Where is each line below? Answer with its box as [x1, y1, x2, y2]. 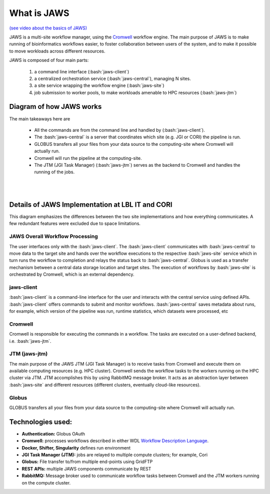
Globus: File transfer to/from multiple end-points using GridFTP [21, 459, 153, 465]
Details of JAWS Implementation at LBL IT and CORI [9, 200, 172, 209]
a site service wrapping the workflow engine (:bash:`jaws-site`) [34, 82, 164, 88]
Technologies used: [9, 418, 72, 426]
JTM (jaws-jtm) [9, 350, 48, 357]
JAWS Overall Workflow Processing [9, 233, 98, 240]
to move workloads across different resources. [9, 48, 105, 54]
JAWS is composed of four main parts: [9, 57, 89, 63]
